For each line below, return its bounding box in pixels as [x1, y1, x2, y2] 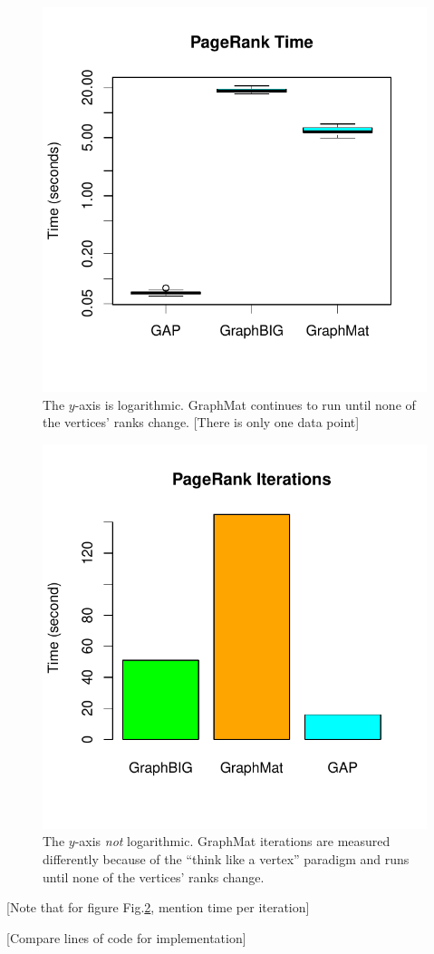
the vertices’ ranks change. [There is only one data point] [43, 413, 360, 432]
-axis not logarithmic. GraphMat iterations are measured [74, 832, 391, 851]
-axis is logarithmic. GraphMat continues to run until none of [74, 394, 416, 414]
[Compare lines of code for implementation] [6, 928, 246, 947]
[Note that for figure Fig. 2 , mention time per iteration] [6, 898, 310, 917]
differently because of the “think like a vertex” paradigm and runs [43, 849, 410, 868]
